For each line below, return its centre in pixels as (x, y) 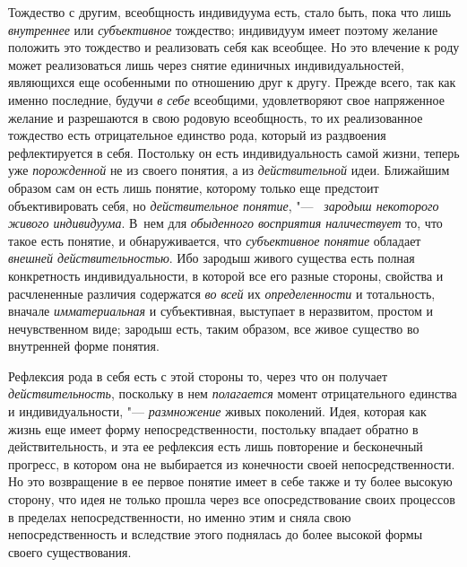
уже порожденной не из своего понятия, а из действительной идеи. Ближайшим (229, 170)
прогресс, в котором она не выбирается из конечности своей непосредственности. (232, 463)
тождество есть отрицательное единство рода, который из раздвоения (197, 135)
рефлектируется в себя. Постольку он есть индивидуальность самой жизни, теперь (234, 152)
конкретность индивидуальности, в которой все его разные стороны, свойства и (226, 275)
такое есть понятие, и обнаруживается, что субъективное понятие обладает (215, 240)
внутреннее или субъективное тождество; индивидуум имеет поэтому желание (223, 29)
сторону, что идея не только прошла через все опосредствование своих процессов (232, 499)
